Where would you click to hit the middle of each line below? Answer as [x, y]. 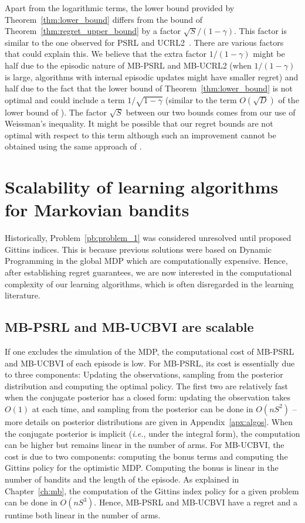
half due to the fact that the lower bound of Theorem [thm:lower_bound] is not [149, 88]
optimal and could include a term [65, 99]
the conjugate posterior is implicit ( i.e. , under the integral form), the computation [152, 433]
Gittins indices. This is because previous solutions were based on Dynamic [138, 249]
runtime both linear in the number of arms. [83, 515]
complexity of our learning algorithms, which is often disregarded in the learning [149, 283]
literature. [23, 295]
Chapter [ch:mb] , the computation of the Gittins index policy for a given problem [152, 490]
